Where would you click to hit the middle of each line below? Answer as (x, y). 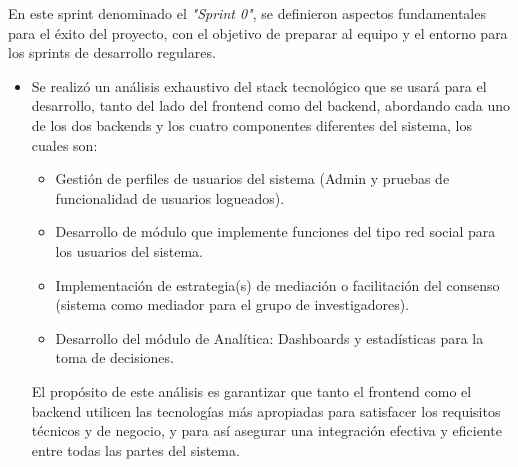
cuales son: (64, 144)
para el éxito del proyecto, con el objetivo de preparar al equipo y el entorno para (258, 32)
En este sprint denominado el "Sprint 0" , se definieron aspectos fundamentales (247, 13)
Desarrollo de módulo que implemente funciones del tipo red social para (275, 231)
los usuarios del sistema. (129, 250)
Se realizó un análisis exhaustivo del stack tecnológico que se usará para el (259, 85)
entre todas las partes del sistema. (135, 449)
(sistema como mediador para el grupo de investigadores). (232, 304)
